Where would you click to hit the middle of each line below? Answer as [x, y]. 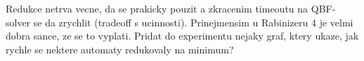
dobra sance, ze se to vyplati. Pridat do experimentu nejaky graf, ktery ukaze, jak [182, 36]
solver [18, 22]
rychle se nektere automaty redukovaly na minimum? [120, 49]
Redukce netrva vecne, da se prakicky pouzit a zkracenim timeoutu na [157, 8]
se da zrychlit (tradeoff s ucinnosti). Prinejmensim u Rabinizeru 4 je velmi [193, 22]
